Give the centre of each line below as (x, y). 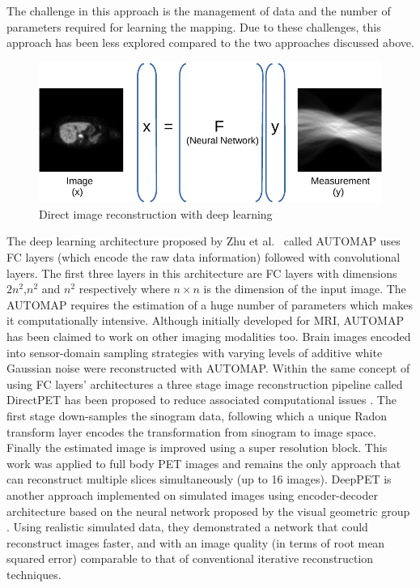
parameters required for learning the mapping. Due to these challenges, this (194, 26)
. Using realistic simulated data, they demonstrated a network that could (187, 527)
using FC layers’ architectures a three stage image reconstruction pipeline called (205, 383)
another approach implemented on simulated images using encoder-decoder (192, 494)
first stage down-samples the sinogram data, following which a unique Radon (197, 416)
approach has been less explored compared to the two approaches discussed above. (210, 43)
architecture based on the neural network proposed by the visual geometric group (208, 511)
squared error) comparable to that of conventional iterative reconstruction (190, 558)
